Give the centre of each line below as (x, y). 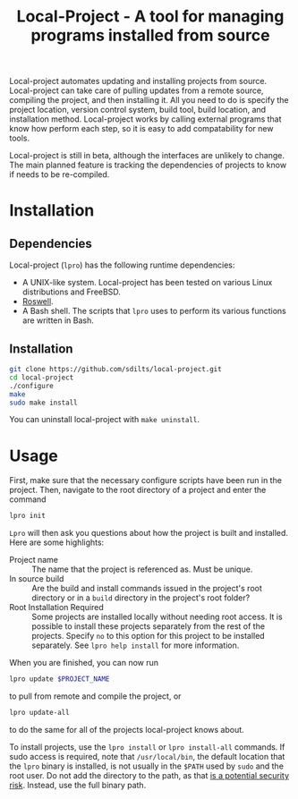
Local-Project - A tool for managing (150, 17)
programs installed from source (150, 35)
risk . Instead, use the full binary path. (78, 785)
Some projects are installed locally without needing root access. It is (158, 617)
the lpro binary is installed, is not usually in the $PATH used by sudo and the (147, 766)
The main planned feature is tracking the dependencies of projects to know (148, 165)
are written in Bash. (58, 320)
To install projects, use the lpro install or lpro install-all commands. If (147, 747)
